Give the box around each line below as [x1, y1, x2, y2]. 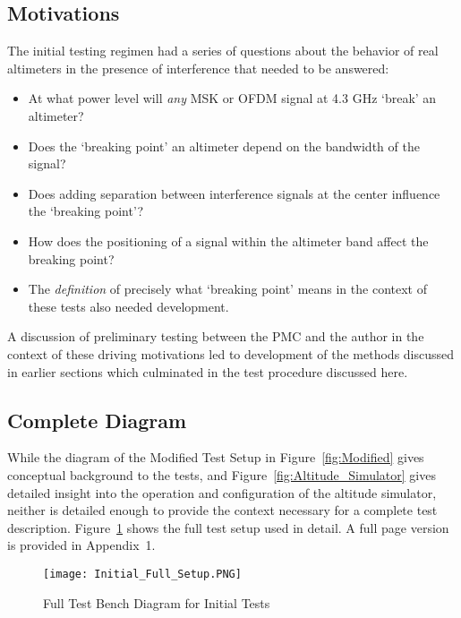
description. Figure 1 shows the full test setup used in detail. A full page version [7, 518, 449, 536]
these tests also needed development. [28, 296, 229, 315]
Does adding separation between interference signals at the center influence [28, 184, 440, 202]
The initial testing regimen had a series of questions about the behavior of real [7, 41, 439, 60]
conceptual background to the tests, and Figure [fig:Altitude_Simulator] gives [7, 465, 436, 484]
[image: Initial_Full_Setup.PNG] [43, 567, 242, 580]
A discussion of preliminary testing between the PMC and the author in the [7, 327, 424, 346]
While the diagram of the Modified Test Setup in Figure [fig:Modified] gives [7, 448, 424, 467]
